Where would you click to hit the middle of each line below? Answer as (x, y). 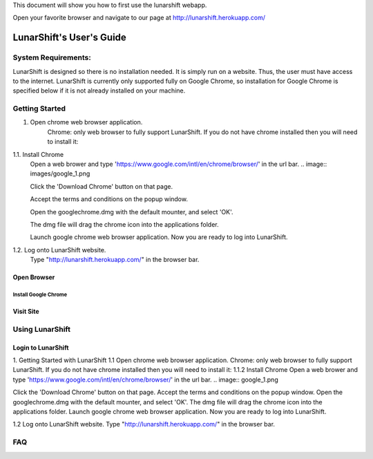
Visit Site (26, 312)
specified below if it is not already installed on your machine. (99, 91)
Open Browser (34, 277)
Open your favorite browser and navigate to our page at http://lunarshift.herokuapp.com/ (139, 18)
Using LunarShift (41, 329)
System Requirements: (52, 57)
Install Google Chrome (40, 294)
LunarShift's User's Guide (70, 38)
